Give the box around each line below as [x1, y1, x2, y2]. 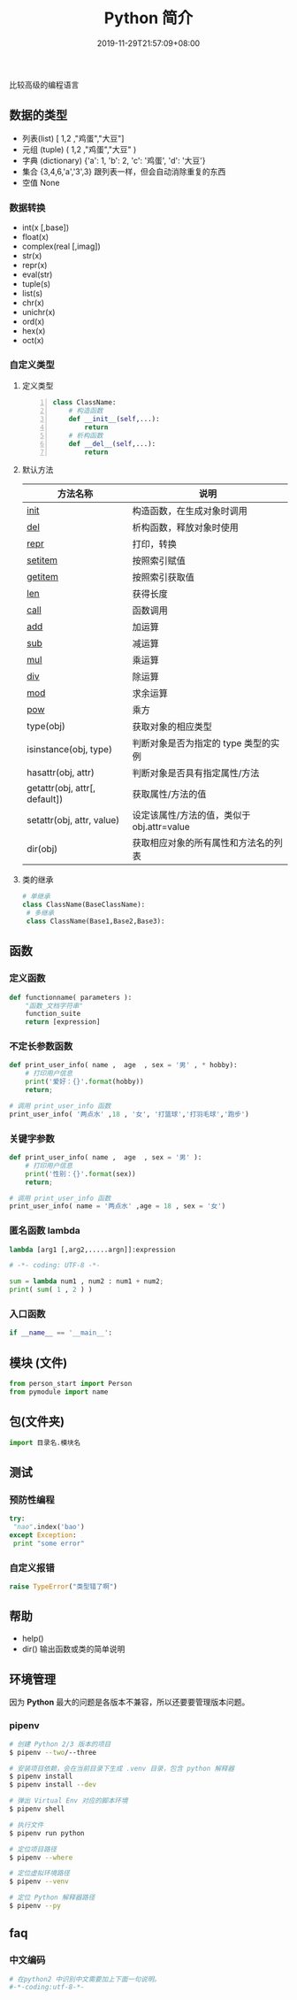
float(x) [21, 232, 49, 242]
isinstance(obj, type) [26, 743, 113, 756]
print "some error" [12, 1539, 86, 1548]
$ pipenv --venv [9, 1877, 69, 1886]
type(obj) [26, 720, 66, 733]
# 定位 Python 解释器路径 [9, 1893, 95, 1903]
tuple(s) [21, 279, 51, 289]
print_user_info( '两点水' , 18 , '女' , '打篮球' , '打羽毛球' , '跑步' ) [9, 1110, 249, 1119]
